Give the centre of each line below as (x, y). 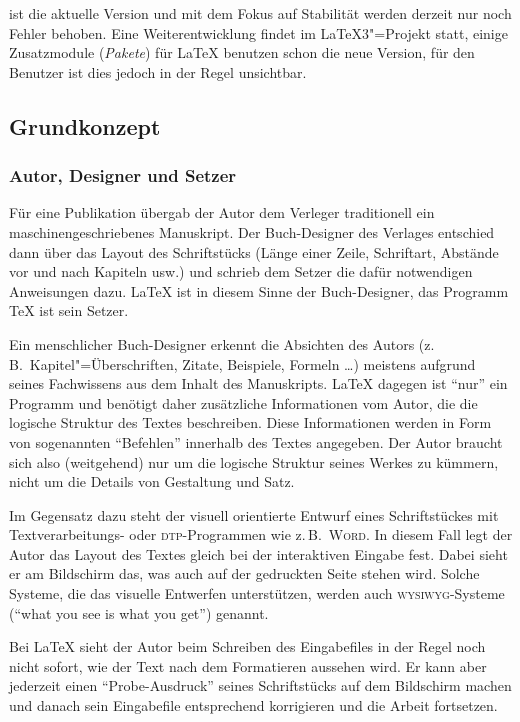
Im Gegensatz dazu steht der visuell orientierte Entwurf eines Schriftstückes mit (254, 514)
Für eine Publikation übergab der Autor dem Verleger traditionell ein (222, 212)
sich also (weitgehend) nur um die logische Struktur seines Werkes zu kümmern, (254, 461)
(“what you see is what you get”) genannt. (139, 612)
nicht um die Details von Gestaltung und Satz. (152, 481)
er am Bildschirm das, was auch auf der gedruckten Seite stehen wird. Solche (244, 573)
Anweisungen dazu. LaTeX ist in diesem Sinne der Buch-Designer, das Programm (259, 290)
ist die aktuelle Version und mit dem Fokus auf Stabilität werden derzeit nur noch (260, 13)
